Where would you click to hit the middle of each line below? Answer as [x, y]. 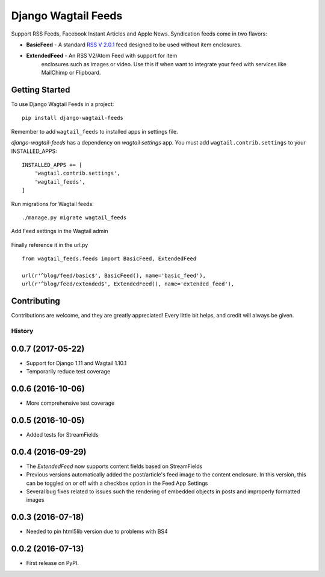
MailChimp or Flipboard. [71, 73]
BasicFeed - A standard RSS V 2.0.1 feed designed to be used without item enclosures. [134, 45]
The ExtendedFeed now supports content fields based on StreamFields [114, 466]
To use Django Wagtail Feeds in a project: [63, 104]
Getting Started [41, 89]
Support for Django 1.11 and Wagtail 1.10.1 [76, 363]
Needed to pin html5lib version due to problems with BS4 [97, 532]
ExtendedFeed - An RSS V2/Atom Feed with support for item [102, 56]
